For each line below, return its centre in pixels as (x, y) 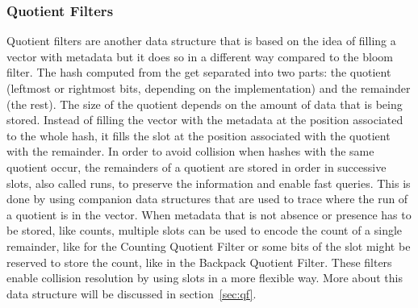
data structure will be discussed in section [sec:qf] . (132, 293)
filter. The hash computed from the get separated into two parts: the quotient (199, 72)
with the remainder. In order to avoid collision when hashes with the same (190, 151)
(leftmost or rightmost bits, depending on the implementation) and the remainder (209, 88)
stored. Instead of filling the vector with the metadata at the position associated (205, 120)
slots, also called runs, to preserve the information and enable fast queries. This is (209, 183)
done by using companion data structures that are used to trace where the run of (207, 199)
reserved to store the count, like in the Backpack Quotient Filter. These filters (199, 262)
